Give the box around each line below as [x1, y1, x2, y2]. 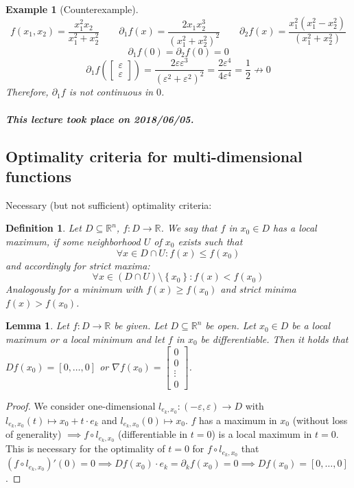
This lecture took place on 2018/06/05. [5, 111, 194, 126]
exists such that [178, 234, 243, 249]
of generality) [5, 427, 62, 441]
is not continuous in [69, 85, 154, 99]
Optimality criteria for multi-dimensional [5, 145, 303, 166]
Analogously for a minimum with [5, 282, 143, 296]
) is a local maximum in [211, 427, 312, 441]
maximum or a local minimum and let [5, 331, 165, 346]
